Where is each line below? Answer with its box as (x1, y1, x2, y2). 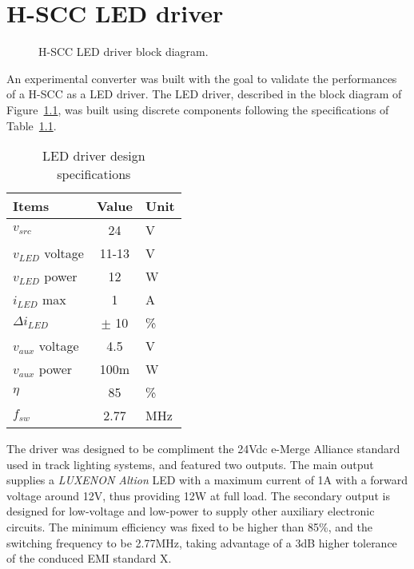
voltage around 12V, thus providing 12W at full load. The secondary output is (6, 487, 390, 503)
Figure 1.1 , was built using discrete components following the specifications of (6, 101, 389, 117)
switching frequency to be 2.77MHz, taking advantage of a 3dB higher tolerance (6, 534, 397, 551)
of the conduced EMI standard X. (6, 550, 172, 567)
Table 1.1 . (6, 117, 57, 133)
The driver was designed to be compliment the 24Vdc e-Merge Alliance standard (6, 440, 400, 457)
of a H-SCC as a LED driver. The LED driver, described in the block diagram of (6, 86, 402, 102)
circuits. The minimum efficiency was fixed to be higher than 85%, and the (6, 519, 372, 535)
